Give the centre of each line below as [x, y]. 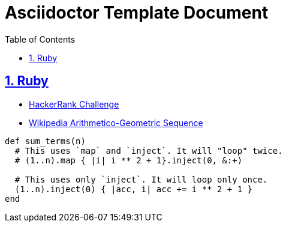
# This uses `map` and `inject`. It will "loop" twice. [149, 150]
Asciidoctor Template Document [137, 13]
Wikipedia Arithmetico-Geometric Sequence [116, 123]
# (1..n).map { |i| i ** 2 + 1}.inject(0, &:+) [129, 160]
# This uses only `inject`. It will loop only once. [141, 179]
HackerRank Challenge [74, 104]
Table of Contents [40, 39]
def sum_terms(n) [45, 141]
